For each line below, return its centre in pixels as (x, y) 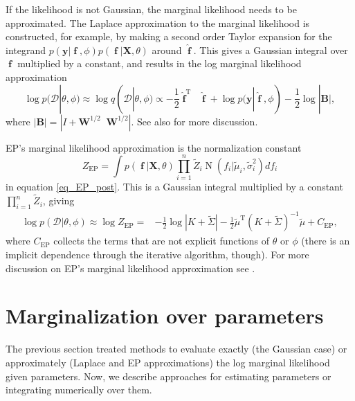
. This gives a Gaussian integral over (271, 50)
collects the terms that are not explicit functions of (162, 241)
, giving (58, 201)
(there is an (326, 241)
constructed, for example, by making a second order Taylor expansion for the (169, 36)
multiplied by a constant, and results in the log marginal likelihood (160, 63)
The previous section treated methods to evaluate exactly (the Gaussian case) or (176, 349)
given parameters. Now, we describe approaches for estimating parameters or (169, 376)
